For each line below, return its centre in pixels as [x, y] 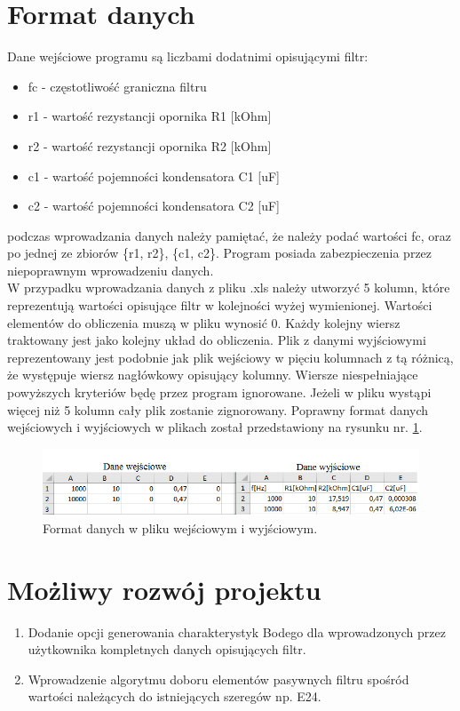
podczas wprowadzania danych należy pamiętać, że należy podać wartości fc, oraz [229, 235]
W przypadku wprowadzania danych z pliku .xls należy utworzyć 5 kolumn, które [229, 288]
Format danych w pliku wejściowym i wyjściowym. [180, 527]
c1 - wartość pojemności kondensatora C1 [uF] [154, 176]
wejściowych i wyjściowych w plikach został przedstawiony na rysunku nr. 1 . [215, 427]
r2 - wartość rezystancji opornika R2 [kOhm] [150, 145]
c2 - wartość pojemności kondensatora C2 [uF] [154, 206]
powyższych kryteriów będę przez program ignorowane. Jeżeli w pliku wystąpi [219, 392]
